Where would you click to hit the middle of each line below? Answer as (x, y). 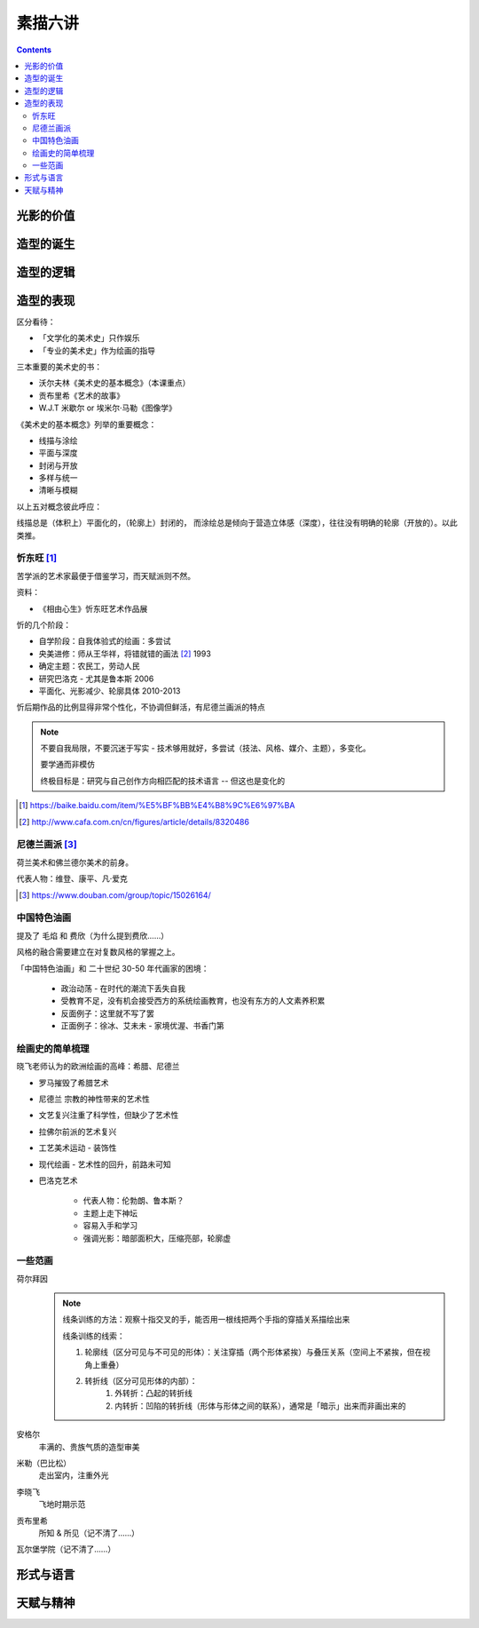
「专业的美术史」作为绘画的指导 (97, 350)
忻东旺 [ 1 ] (37, 558)
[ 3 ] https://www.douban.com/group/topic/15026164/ (115, 895)
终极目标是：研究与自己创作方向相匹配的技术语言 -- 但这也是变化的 (163, 781)
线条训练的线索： (94, 1336)
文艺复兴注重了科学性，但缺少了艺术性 (109, 1116)
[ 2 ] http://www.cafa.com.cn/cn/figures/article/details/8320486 (134, 822)
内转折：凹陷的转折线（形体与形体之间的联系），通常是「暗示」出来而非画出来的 (260, 1406)
